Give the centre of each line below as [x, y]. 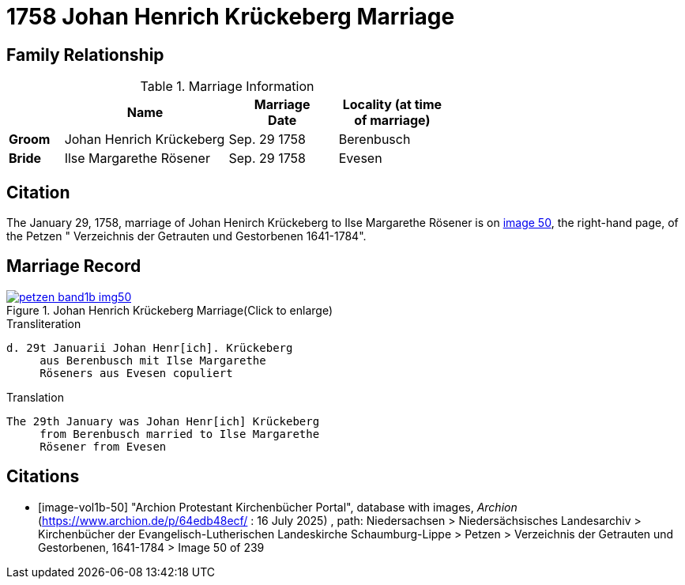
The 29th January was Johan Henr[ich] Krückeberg [163, 421]
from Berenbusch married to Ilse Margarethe [180, 434]
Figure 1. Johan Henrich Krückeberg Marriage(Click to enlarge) [170, 310]
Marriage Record [74, 266]
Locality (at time [392, 105]
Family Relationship [85, 55]
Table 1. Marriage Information [227, 87]
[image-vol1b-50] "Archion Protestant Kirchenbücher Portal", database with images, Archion [278, 507]
